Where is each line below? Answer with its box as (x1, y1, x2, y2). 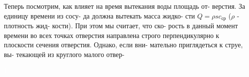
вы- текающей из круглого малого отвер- (4, 49, 124, 59)
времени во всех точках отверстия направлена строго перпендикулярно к (4, 30, 219, 40)
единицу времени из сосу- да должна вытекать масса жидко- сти (4, 10, 195, 20)
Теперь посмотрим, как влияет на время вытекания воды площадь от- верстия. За (4, 1, 245, 11)
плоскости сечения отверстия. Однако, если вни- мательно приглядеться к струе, (4, 39, 243, 50)
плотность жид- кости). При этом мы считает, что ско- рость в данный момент (4, 20, 238, 31)
